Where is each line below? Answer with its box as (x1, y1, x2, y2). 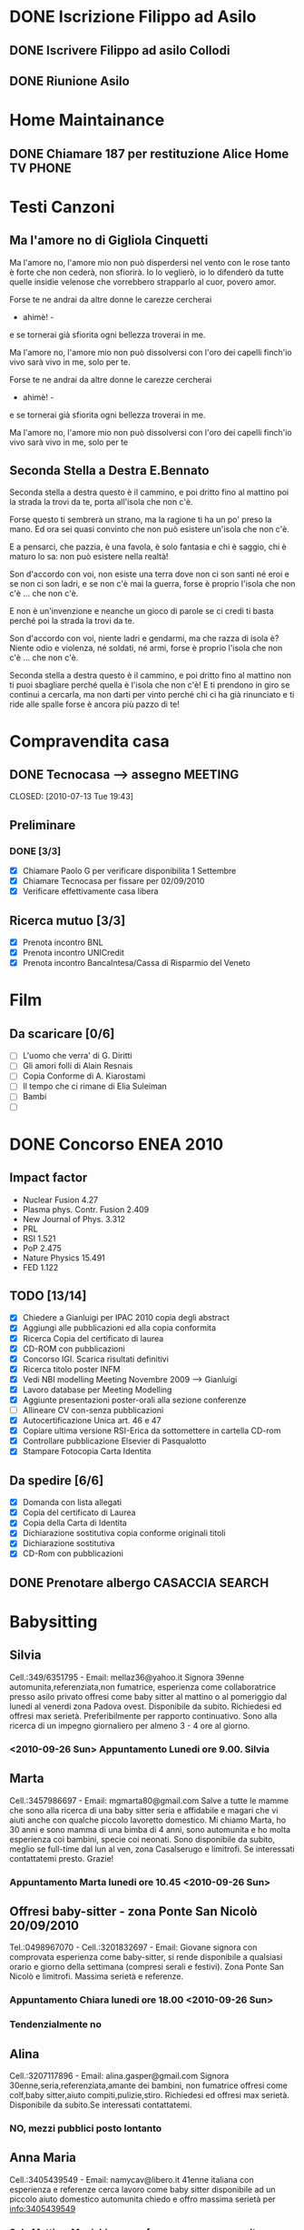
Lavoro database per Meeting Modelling (22, 1384, 172, 1395)
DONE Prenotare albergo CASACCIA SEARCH (9, 1575, 270, 1591)
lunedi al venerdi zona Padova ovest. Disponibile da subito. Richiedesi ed (9, 1701, 282, 1712)
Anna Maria (9, 2150, 77, 2165)
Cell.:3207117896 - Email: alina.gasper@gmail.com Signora (9, 2071, 230, 2081)
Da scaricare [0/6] (9, 1026, 115, 1041)
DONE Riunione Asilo (9, 73, 130, 88)
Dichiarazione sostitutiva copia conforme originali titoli (22, 1528, 226, 1539)
